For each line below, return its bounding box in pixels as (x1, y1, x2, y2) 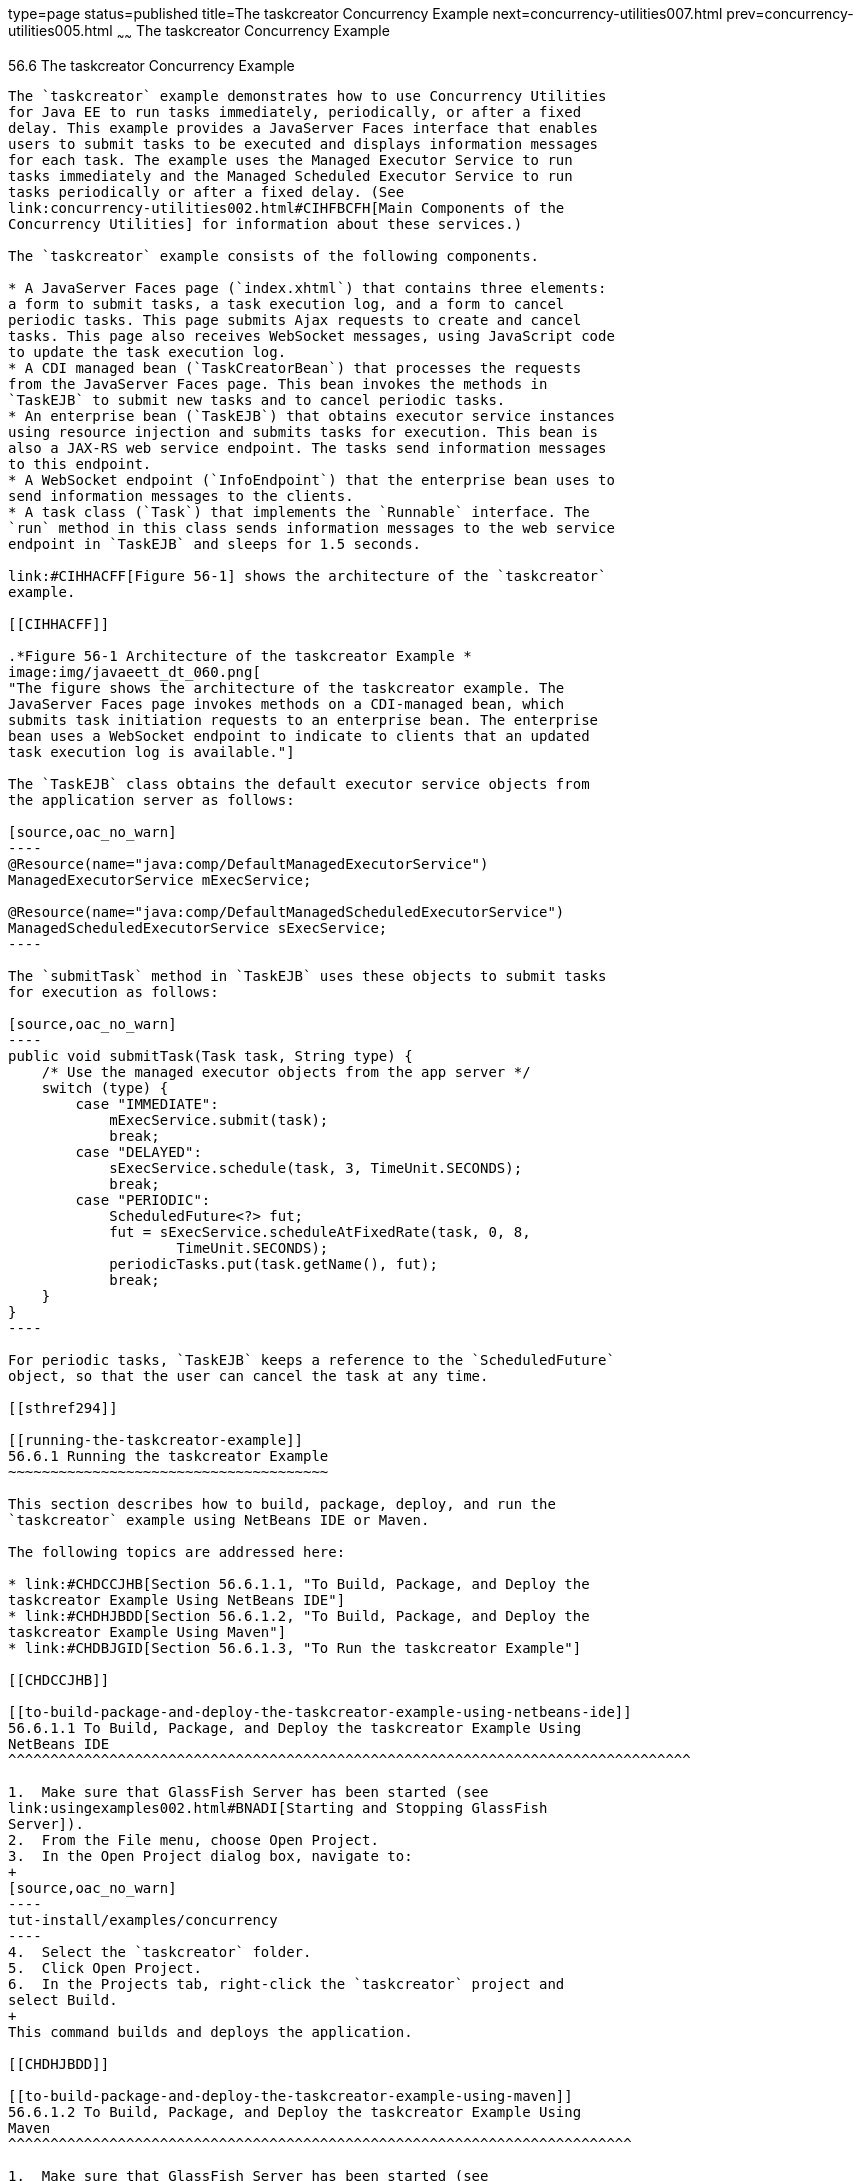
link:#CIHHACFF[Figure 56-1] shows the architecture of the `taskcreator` (8, 567, 607, 584)
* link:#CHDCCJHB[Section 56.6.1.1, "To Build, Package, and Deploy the (8, 1575, 590, 1592)
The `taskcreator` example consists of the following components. (8, 247, 540, 264)
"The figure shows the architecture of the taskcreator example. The (8, 679, 565, 696)
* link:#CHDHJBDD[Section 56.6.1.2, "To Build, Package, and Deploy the (8, 1607, 590, 1624)
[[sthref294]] (8, 1399, 118, 1416)
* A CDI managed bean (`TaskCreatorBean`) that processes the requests (8, 359, 582, 376)
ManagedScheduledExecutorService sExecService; (8, 919, 388, 936)
